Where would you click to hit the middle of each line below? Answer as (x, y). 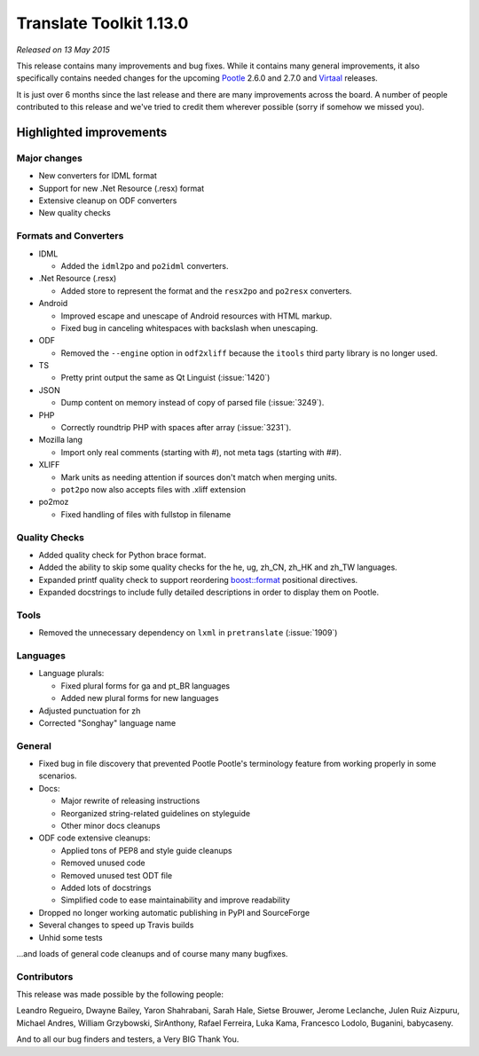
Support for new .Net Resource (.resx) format (121, 188)
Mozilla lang (61, 440)
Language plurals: (71, 674)
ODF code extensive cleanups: (94, 838)
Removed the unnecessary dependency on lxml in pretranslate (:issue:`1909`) (188, 633)
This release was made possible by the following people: (120, 995)
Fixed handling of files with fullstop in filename (146, 514)
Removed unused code (103, 863)
